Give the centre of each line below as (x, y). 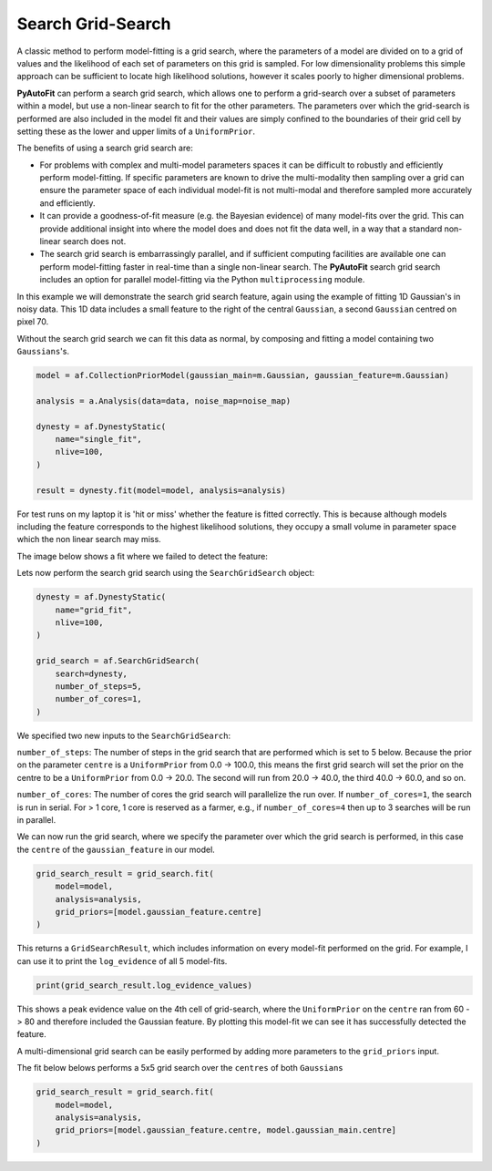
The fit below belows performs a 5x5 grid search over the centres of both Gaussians (180, 1068)
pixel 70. (33, 322)
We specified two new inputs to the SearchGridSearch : (124, 735)
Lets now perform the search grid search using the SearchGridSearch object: (165, 573)
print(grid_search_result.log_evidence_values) (144, 985)
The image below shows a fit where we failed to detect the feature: (142, 556)
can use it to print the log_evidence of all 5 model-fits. (122, 960)
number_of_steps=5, (99, 686)
